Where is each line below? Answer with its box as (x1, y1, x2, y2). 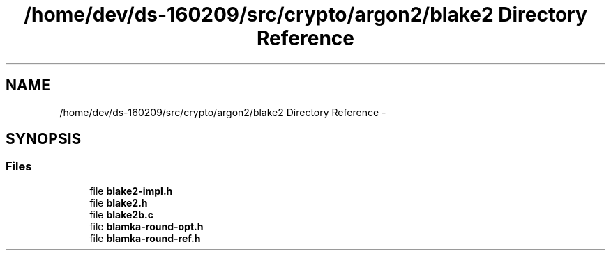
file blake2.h (89, 196, 148, 209)
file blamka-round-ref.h (89, 232, 201, 244)
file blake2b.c (89, 208, 153, 221)
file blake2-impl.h (89, 184, 173, 197)
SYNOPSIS (6, 130, 82, 148)
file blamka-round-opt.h (89, 220, 204, 232)
